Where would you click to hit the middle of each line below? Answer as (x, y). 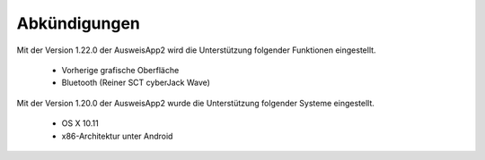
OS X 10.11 (80, 123)
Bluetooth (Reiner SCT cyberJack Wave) (136, 83)
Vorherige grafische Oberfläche (120, 70)
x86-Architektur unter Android (117, 136)
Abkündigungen (79, 23)
